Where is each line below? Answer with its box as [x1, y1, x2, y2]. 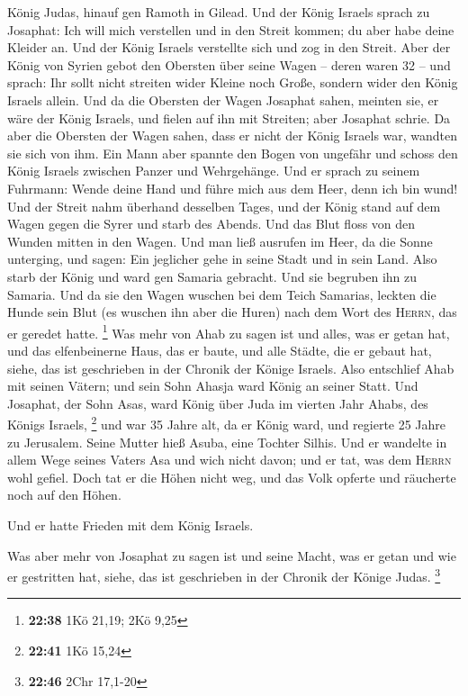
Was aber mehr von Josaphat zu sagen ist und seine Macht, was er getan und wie [7, 546, 456, 565]
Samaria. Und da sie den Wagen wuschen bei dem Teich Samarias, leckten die [7, 285, 436, 303]
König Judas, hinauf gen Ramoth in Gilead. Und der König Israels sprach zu [7, 3, 430, 21]
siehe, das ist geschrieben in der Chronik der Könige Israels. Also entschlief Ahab [7, 358, 454, 377]
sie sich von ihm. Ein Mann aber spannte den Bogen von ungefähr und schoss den [7, 143, 458, 162]
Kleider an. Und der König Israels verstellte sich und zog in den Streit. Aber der [7, 38, 451, 57]
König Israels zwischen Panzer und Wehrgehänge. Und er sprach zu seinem [7, 161, 420, 180]
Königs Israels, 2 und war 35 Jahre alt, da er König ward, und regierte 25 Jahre [7, 412, 446, 433]
